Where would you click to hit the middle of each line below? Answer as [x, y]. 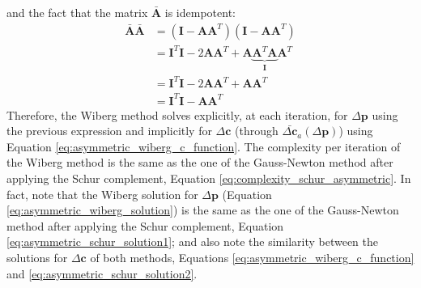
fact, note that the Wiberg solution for [102, 194]
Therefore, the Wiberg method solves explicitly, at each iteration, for [177, 114]
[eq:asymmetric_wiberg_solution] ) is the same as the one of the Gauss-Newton [203, 210]
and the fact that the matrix [77, 12]
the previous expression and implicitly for [109, 131]
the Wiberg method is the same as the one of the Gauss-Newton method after [200, 162]
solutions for [37, 257]
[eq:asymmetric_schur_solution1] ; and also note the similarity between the [192, 241]
